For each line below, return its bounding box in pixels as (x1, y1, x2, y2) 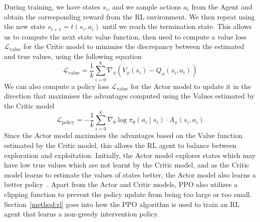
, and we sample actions (108, 1, 181, 11)
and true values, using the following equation (4, 50, 142, 61)
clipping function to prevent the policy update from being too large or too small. (4, 189, 252, 199)
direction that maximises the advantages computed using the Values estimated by (4, 90, 255, 101)
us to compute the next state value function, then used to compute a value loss (4, 31, 247, 41)
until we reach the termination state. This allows (102, 21, 252, 31)
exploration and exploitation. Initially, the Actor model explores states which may (4, 149, 256, 160)
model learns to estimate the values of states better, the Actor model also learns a (4, 169, 256, 179)
